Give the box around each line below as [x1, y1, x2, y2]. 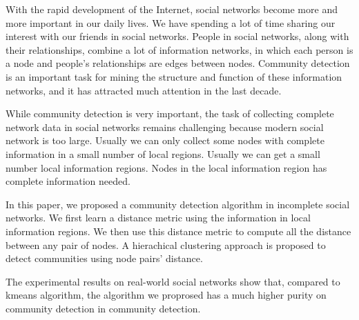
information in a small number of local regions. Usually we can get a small [6, 146, 320, 161]
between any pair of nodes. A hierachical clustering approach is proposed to [6, 237, 326, 252]
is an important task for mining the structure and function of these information [6, 69, 342, 83]
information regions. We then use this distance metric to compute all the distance [6, 223, 351, 238]
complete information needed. [6, 174, 130, 188]
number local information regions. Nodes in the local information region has [6, 160, 327, 174]
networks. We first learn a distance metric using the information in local [6, 210, 311, 225]
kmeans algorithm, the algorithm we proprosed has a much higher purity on [6, 288, 327, 302]
